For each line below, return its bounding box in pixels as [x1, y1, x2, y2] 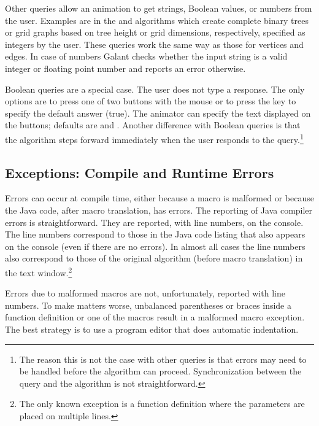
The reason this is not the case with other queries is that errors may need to [19, 352, 307, 365]
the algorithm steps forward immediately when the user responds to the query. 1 [5, 131, 304, 145]
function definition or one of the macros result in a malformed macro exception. [5, 311, 305, 323]
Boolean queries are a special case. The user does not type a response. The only [5, 82, 305, 95]
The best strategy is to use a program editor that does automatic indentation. [5, 322, 299, 335]
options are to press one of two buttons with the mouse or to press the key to [5, 95, 296, 107]
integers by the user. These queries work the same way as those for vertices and [5, 37, 304, 50]
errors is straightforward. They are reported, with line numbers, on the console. [5, 215, 304, 228]
